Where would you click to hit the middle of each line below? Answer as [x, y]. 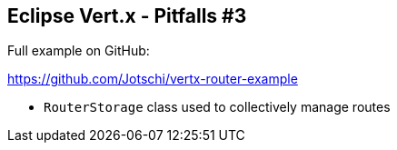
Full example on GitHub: [79, 51]
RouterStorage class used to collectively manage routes [217, 107]
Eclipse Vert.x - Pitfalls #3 [127, 16]
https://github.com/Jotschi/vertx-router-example [153, 79]
